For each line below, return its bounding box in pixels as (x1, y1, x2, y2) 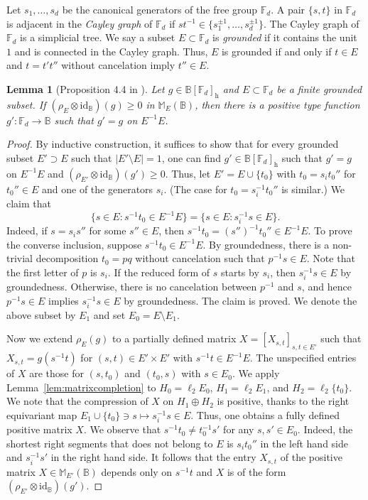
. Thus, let (165, 165, 211, 180)
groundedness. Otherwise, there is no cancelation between (6, 279, 257, 294)
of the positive (280, 450, 342, 464)
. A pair (271, 2, 305, 16)
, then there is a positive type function (195, 97, 360, 112)
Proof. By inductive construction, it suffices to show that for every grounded (6, 136, 339, 151)
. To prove (308, 223, 352, 238)
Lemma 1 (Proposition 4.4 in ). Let (6, 81, 165, 96)
